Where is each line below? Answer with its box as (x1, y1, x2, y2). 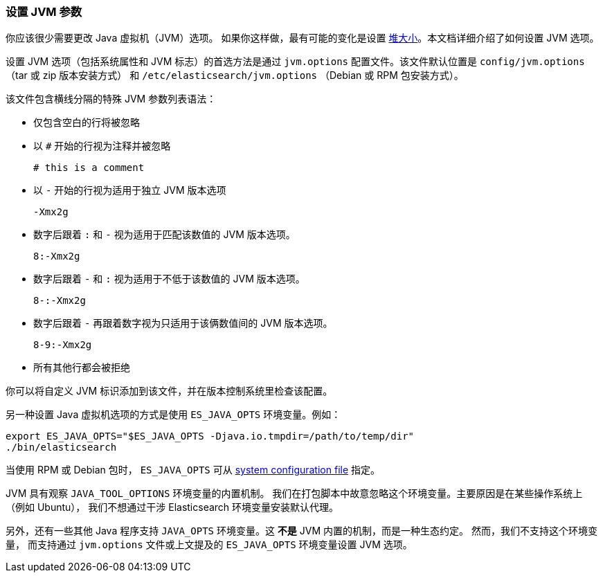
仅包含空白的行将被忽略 (33, 116, 140, 129)
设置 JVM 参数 (6, 5, 82, 19)
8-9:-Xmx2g (33, 339, 92, 351)
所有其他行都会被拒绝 (33, 361, 130, 374)
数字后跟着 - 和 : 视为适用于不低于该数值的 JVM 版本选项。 (33, 273, 305, 285)
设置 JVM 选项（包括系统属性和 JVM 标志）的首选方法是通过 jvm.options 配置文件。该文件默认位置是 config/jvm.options (6, 55, 585, 68)
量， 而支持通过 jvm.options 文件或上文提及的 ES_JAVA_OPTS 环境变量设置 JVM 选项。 (6, 539, 413, 551)
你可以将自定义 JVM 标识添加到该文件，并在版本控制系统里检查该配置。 (6, 385, 333, 397)
